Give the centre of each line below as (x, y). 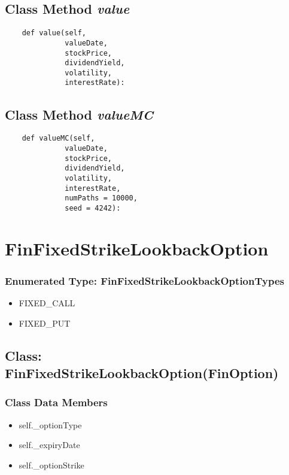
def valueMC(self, (58, 138)
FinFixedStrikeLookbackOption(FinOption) (142, 373)
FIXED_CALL (47, 303)
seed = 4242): (93, 208)
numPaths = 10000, (101, 198)
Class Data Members (56, 402)
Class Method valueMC (79, 114)
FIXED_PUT (45, 323)
